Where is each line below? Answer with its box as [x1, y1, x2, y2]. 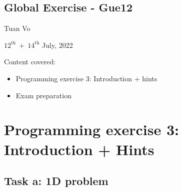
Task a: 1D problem [4, 173, 108, 189]
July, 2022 [42, 39, 73, 50]
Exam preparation [15, 90, 71, 100]
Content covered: [4, 56, 56, 67]
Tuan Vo [4, 23, 30, 33]
